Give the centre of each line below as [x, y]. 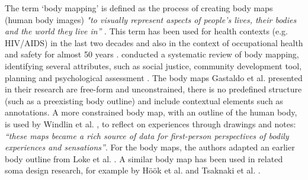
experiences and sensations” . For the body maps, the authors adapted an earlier [150, 147]
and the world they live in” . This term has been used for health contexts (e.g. [147, 31]
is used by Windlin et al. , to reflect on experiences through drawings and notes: [150, 123]
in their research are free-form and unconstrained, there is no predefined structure [153, 89]
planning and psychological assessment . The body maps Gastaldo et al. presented [154, 77]
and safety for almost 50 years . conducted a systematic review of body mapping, [152, 54]
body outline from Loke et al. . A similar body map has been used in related [144, 158]
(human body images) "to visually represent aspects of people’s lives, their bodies [151, 19]
